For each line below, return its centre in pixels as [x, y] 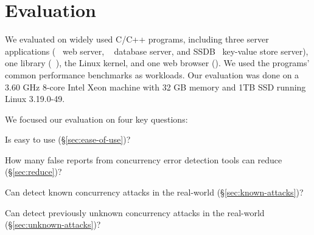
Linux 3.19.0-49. [35, 99]
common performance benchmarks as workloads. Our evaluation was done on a [152, 74]
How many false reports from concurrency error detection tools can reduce [144, 159]
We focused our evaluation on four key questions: [96, 119]
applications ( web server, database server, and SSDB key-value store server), [157, 51]
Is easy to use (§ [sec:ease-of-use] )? [68, 139]
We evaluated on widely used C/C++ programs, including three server [137, 39]
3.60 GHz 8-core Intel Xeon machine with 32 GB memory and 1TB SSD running [155, 87]
